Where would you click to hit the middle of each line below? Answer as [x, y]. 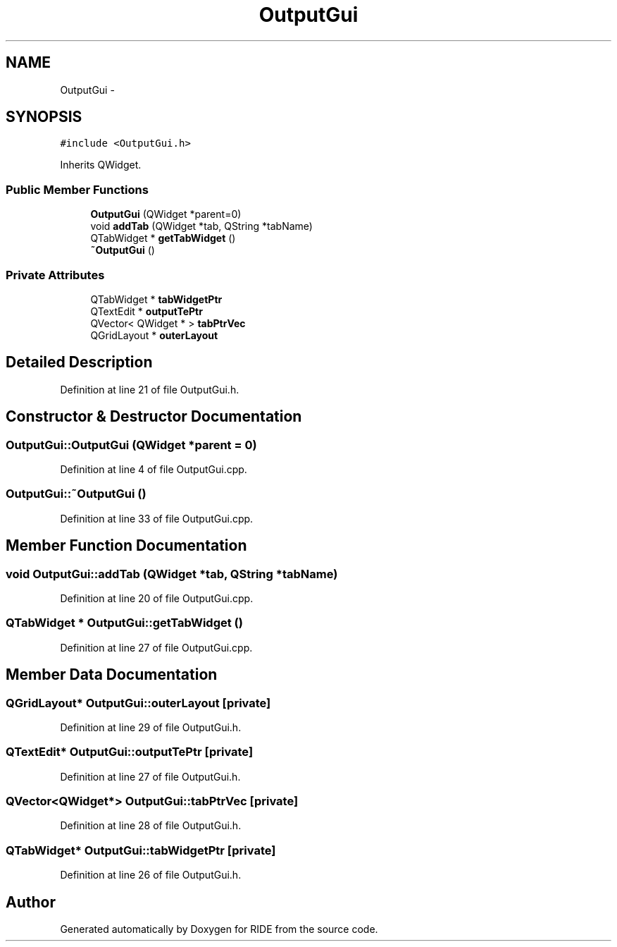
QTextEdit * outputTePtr [147, 311]
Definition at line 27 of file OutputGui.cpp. [156, 647]
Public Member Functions [77, 189]
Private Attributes [55, 275]
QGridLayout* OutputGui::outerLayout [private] [138, 703]
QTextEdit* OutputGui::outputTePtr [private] [130, 752]
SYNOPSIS [44, 117]
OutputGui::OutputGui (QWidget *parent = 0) [131, 445]
